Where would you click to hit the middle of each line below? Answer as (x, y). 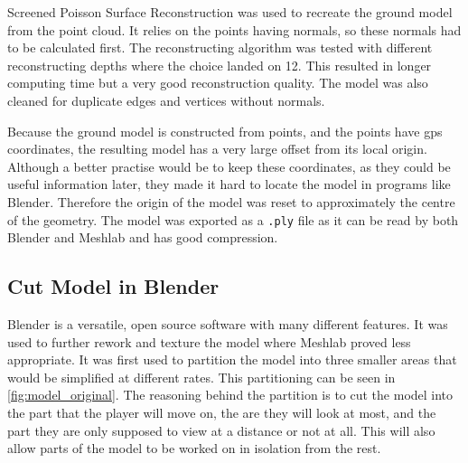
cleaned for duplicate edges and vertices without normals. (166, 100)
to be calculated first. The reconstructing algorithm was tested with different (220, 47)
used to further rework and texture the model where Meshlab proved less (209, 341)
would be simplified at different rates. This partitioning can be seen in (201, 377)
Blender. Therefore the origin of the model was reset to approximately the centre (231, 201)
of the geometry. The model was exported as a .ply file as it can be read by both (233, 219)
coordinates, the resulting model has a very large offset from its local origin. (217, 149)
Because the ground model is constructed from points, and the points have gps (225, 131)
